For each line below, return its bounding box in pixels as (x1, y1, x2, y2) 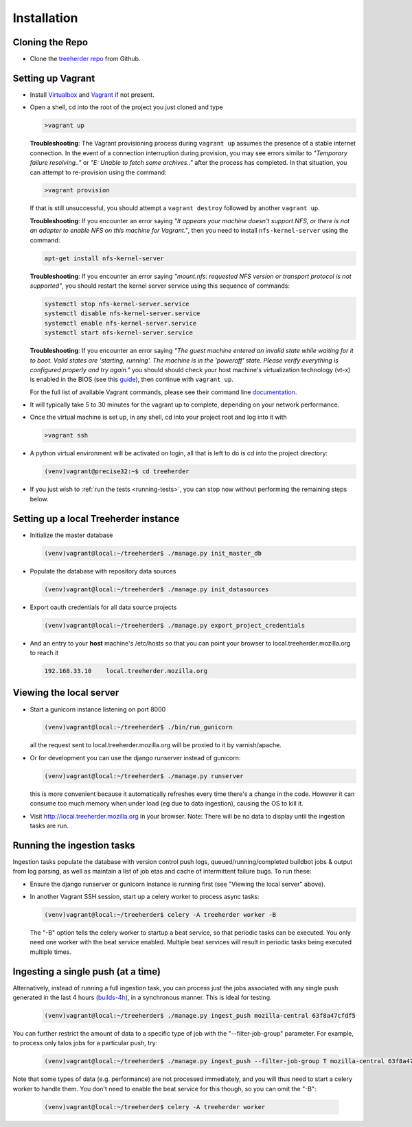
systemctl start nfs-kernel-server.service (44, 329, 194, 337)
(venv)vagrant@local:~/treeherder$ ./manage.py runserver (44, 772, 244, 779)
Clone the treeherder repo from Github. (30, 55, 141, 63)
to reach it (30, 649, 59, 657)
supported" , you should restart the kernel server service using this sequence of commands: (30, 282, 290, 290)
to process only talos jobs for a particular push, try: (12, 1039, 158, 1047)
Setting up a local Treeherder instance (12, 512, 180, 525)
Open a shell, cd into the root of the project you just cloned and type (30, 103, 223, 111)
